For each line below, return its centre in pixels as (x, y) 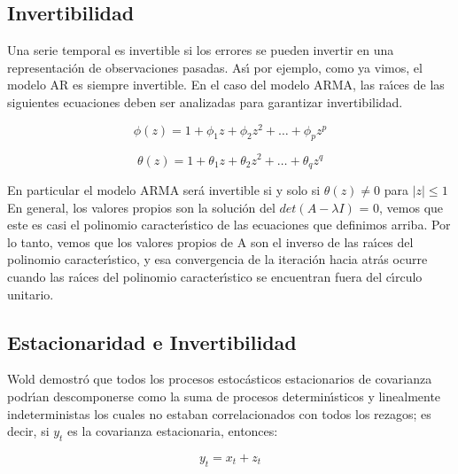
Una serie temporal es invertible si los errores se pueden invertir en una (201, 50)
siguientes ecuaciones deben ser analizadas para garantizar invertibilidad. (205, 101)
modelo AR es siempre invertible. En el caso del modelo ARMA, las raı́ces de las (226, 85)
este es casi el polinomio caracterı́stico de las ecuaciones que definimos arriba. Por (229, 225)
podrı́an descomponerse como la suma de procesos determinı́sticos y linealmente (224, 396)
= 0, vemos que (401, 207)
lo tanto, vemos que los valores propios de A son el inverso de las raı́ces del (210, 241)
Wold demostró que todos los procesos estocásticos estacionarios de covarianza (220, 379)
